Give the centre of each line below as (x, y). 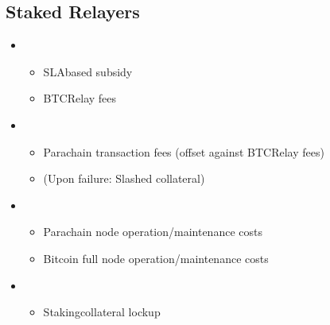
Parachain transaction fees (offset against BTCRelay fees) (184, 151)
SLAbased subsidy (88, 71)
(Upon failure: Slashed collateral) (124, 178)
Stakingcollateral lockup (102, 312)
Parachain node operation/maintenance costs (153, 232)
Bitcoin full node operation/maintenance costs (156, 258)
